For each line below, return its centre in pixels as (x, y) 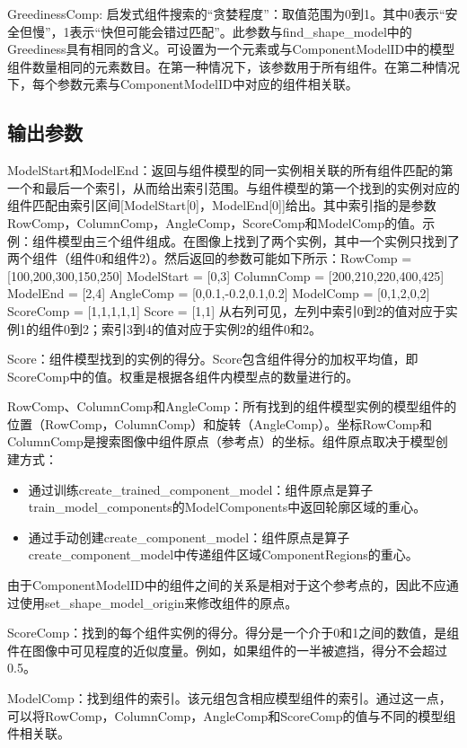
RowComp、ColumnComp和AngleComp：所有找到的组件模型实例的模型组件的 (232, 406)
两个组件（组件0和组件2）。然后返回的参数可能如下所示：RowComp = (210, 258)
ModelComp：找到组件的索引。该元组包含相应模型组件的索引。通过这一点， (229, 698)
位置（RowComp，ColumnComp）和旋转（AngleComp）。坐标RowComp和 (220, 423)
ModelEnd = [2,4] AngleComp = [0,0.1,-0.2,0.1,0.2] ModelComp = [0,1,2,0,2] (219, 293)
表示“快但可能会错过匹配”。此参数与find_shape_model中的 (241, 31)
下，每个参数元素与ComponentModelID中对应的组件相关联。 (183, 84)
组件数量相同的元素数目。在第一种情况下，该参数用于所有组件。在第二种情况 (233, 66)
